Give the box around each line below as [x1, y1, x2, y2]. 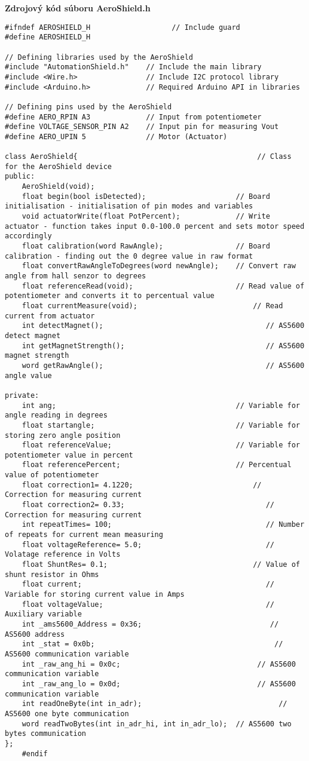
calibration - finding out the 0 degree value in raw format [5, 251, 253, 260]
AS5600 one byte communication [5, 709, 129, 718]
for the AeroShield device [5, 162, 112, 171]
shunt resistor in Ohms [5, 570, 99, 579]
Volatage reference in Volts [5, 550, 121, 559]
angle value [5, 371, 52, 380]
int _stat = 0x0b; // [22, 640, 283, 649]
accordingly [5, 232, 52, 241]
